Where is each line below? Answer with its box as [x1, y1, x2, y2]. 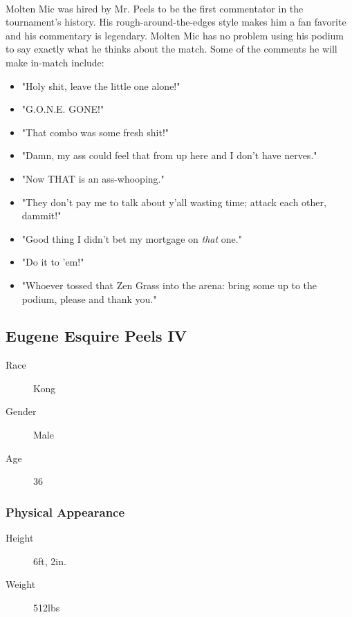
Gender [6, 404, 37, 418]
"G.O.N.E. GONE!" [21, 102, 104, 116]
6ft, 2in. [33, 553, 66, 568]
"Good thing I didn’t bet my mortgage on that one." [21, 231, 242, 246]
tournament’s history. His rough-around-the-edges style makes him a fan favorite [6, 15, 346, 29]
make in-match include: [6, 55, 104, 69]
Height [6, 531, 34, 545]
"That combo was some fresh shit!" [21, 125, 169, 139]
